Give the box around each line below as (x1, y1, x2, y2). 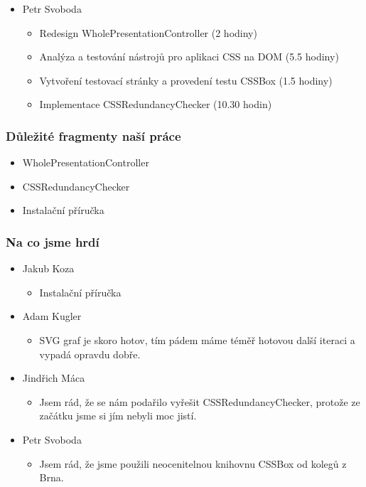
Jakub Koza (22, 261, 75, 276)
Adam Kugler (22, 309, 82, 323)
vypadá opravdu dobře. (39, 346, 141, 361)
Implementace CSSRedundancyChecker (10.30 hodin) (39, 97, 272, 112)
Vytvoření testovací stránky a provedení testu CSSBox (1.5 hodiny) (39, 73, 333, 87)
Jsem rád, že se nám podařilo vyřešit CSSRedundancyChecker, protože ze (39, 394, 360, 409)
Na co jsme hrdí (6, 232, 99, 250)
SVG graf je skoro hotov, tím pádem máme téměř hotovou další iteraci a (39, 332, 355, 347)
